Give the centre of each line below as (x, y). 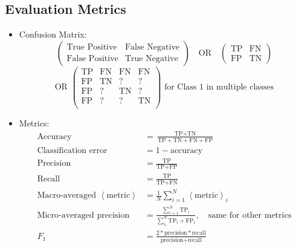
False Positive (92, 59)
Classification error (72, 150)
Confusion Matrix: (53, 34)
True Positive (92, 47)
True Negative (151, 59)
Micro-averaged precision (83, 215)
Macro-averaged (66, 196)
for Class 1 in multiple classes (219, 87)
